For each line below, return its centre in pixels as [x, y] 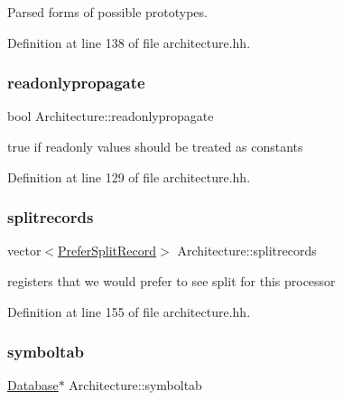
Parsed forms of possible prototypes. [107, 12]
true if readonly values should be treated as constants [155, 146]
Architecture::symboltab [135, 385]
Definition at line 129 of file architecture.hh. [129, 177]
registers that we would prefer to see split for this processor [171, 281]
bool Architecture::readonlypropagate [111, 116]
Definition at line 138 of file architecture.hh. [129, 42]
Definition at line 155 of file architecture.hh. [129, 311]
